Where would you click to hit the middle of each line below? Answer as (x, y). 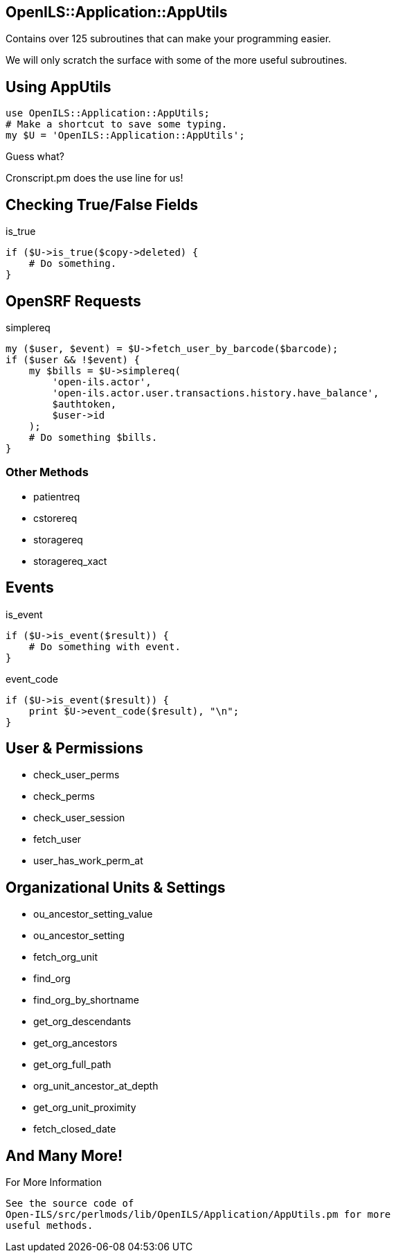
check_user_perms (76, 775)
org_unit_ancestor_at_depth (96, 1086)
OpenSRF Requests (73, 301)
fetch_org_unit (65, 957)
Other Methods (47, 472)
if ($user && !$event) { (73, 359)
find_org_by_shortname (86, 1000)
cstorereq (55, 518)
